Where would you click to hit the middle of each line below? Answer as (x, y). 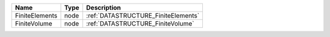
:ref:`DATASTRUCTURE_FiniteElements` (143, 15)
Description (104, 8)
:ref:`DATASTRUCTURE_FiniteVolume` (140, 23)
